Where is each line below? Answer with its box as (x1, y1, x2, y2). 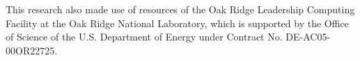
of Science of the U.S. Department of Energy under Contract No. (6, 29, 283, 44)
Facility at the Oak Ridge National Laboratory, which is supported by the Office (6, 15, 349, 30)
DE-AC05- (285, 29, 331, 44)
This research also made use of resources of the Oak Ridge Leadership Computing (6, 2, 355, 16)
